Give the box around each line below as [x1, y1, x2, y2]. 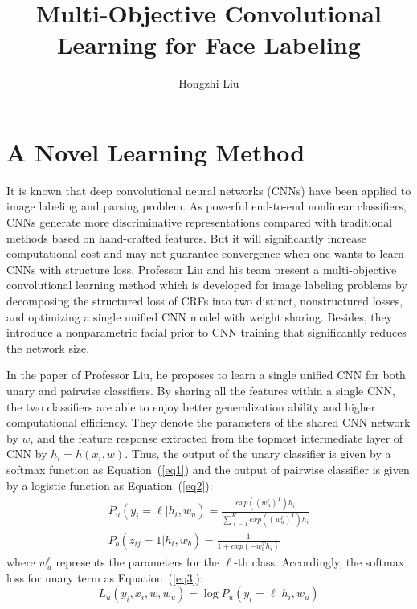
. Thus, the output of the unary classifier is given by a [125, 445, 391, 462]
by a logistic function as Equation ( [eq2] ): [6, 476, 213, 493]
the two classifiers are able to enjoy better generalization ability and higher [6, 398, 376, 415]
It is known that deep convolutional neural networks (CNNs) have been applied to [6, 182, 411, 198]
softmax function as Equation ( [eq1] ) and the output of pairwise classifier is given [6, 460, 410, 477]
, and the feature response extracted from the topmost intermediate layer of [30, 429, 403, 446]
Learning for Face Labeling [57, 28, 361, 61]
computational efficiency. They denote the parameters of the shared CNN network [6, 414, 411, 431]
